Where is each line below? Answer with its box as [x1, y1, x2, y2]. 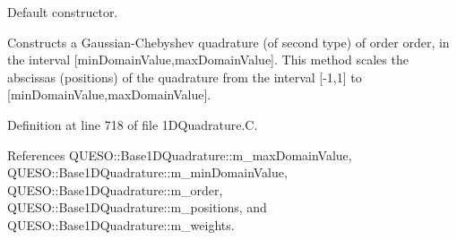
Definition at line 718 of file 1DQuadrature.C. [7, 115, 258, 133]
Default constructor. [7, 3, 118, 21]
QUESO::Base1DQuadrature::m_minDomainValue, [7, 163, 288, 182]
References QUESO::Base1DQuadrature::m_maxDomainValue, [7, 145, 352, 164]
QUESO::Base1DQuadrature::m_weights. [7, 215, 235, 234]
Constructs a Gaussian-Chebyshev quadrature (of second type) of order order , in [7, 32, 450, 51]
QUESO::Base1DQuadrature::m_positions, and [7, 198, 267, 217]
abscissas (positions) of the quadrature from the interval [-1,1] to [7, 67, 362, 86]
